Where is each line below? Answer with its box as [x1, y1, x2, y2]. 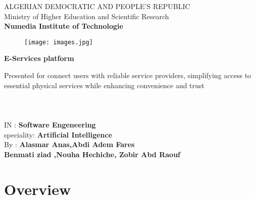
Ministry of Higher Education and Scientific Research [4, 11, 169, 21]
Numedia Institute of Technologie [4, 21, 123, 31]
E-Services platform [4, 53, 74, 63]
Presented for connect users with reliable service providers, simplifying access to [4, 70, 251, 81]
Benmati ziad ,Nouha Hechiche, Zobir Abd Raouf [4, 149, 180, 159]
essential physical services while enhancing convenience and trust [4, 80, 205, 90]
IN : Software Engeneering [4, 119, 96, 129]
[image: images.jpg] [24, 38, 93, 46]
